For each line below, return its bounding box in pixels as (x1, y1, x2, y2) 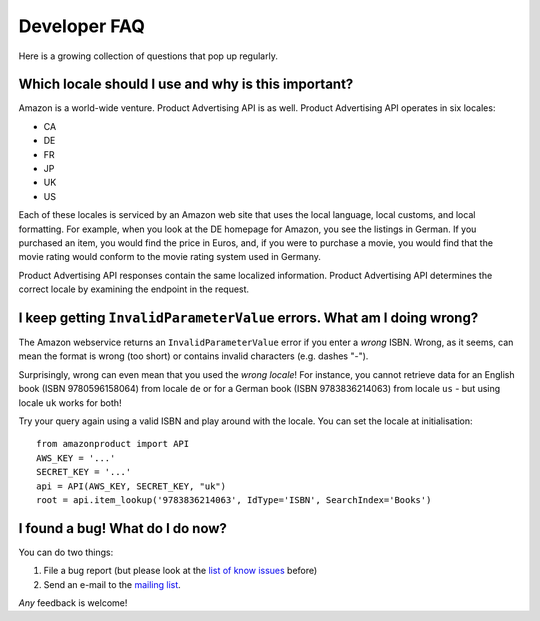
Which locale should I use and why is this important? (18, 76, 354, 93)
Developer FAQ (18, 15, 145, 37)
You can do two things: (18, 546, 114, 558)
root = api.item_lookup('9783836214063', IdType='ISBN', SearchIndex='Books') (36, 494, 432, 505)
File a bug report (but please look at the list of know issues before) (43, 565, 318, 577)
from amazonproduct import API (36, 438, 190, 450)
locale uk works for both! (18, 396, 122, 409)
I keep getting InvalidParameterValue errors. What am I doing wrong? (18, 309, 479, 326)
